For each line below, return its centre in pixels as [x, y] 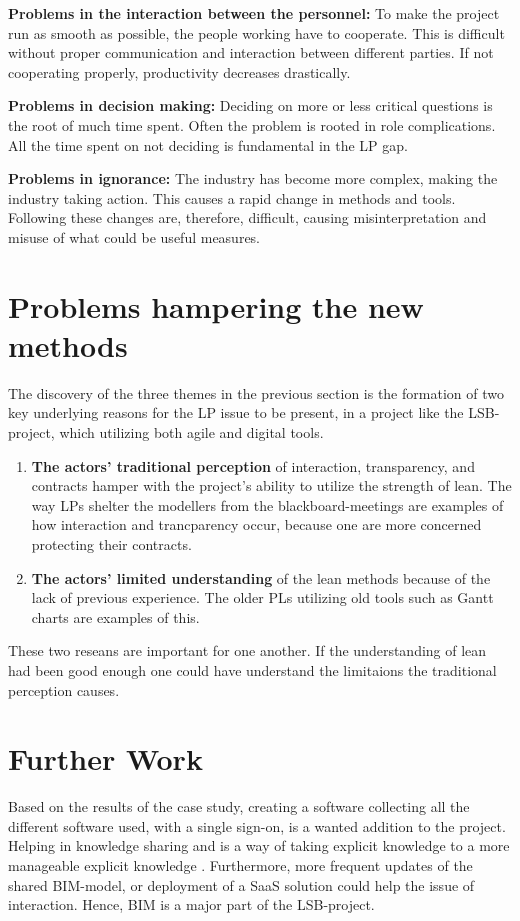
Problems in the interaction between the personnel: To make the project [254, 13]
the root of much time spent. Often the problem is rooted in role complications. [252, 124]
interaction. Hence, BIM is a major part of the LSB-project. [191, 904]
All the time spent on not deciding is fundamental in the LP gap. [208, 144]
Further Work [105, 758]
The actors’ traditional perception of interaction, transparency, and [253, 465]
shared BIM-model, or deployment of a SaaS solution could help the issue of [241, 884]
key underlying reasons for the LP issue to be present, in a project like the [236, 412]
